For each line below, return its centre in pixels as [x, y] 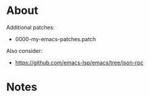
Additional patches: [30, 27]
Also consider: [24, 51]
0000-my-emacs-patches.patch [55, 39]
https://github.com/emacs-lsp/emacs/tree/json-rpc [79, 62]
